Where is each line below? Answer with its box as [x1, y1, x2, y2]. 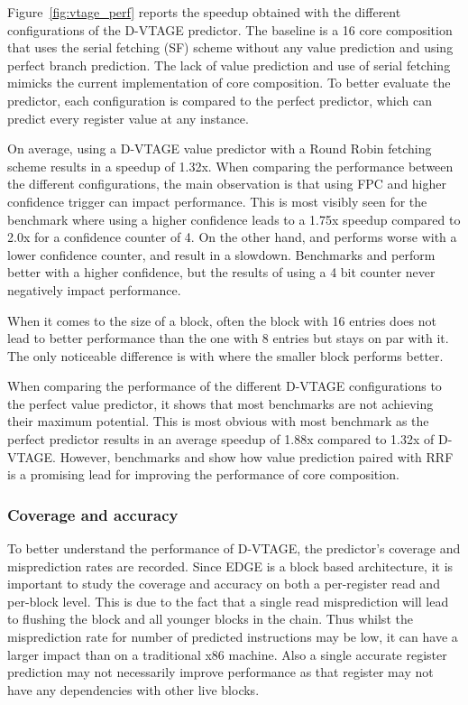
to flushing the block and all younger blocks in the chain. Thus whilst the [7, 609, 413, 628]
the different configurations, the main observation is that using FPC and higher [7, 174, 447, 193]
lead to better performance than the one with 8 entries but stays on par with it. [7, 329, 449, 348]
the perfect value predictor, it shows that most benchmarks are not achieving [7, 394, 434, 413]
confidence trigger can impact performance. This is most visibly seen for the [7, 191, 427, 210]
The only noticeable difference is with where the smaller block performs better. [7, 346, 444, 365]
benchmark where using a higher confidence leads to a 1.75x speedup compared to [7, 209, 461, 228]
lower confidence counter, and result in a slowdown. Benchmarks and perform [7, 245, 436, 264]
